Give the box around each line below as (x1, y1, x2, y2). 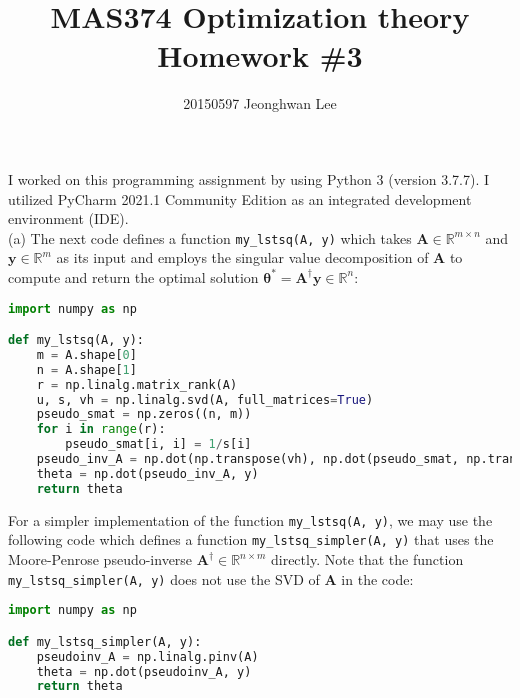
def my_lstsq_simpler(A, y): (8, 634, 202, 649)
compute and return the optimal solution (8, 266, 259, 287)
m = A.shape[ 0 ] (36, 347, 137, 362)
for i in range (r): (36, 422, 166, 437)
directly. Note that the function (270, 549, 464, 569)
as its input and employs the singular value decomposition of (56, 247, 429, 268)
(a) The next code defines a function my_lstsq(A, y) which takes (8, 227, 412, 248)
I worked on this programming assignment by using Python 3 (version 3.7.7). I (8, 168, 490, 189)
